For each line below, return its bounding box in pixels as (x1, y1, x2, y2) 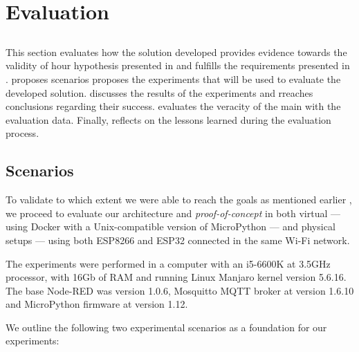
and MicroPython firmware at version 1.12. (6, 297, 188, 311)
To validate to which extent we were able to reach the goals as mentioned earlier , (6, 192, 352, 207)
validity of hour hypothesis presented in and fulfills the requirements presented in (6, 58, 350, 73)
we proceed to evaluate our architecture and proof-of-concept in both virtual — (6, 205, 340, 220)
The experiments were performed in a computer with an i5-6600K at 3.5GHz (6, 256, 331, 270)
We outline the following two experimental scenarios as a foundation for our (6, 319, 327, 334)
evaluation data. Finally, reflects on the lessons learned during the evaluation (6, 112, 331, 127)
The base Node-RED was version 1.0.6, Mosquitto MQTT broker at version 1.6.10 (6, 283, 354, 297)
